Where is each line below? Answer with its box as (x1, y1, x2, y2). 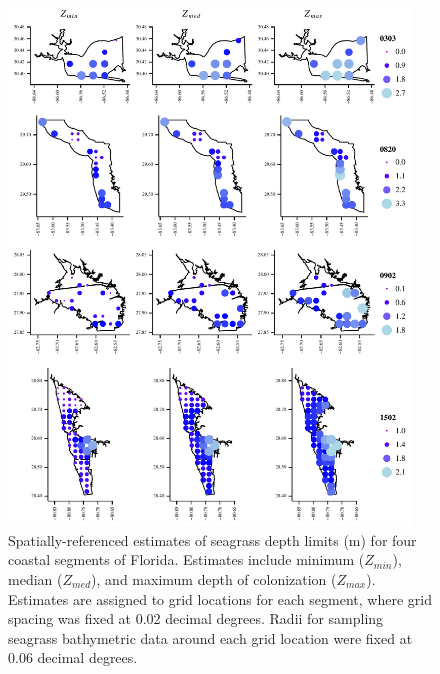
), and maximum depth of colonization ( (91, 568, 337, 589)
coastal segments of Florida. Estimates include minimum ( (8, 549, 365, 570)
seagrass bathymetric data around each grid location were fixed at (8, 627, 413, 648)
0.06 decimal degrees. (8, 647, 138, 668)
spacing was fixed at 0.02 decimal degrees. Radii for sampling (8, 608, 384, 629)
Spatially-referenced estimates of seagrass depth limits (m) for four (8, 529, 417, 550)
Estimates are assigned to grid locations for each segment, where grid (8, 588, 432, 609)
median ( (8, 568, 63, 589)
